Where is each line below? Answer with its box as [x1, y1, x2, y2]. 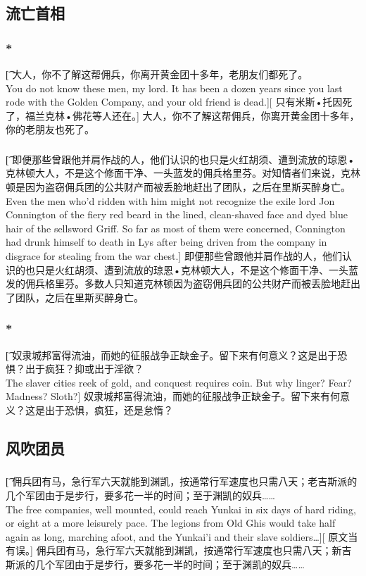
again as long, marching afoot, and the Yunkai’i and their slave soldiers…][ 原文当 [6, 529, 358, 544]
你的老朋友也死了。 [6, 122, 94, 137]
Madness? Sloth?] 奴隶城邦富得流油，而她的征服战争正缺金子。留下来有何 [6, 389, 340, 403]
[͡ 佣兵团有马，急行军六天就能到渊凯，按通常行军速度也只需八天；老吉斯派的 [6, 474, 358, 489]
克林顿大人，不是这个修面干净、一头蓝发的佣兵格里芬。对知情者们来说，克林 [6, 165, 360, 180]
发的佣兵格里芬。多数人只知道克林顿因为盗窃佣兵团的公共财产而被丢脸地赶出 [6, 276, 360, 291]
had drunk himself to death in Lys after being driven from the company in [6, 234, 327, 249]
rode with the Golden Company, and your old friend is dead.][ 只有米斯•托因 [6, 94, 343, 109]
